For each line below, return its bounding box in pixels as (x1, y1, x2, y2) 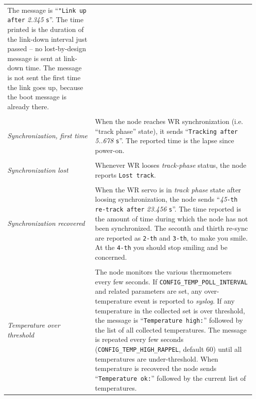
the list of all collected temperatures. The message (95, 324, 247, 335)
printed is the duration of (7, 24, 84, 34)
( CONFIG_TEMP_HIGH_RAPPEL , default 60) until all (95, 344, 242, 354)
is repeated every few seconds (95, 334, 184, 344)
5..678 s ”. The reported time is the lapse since (95, 135, 234, 146)
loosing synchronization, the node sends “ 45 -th (95, 194, 238, 204)
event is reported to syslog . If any (134, 296, 235, 306)
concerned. (95, 252, 127, 262)
